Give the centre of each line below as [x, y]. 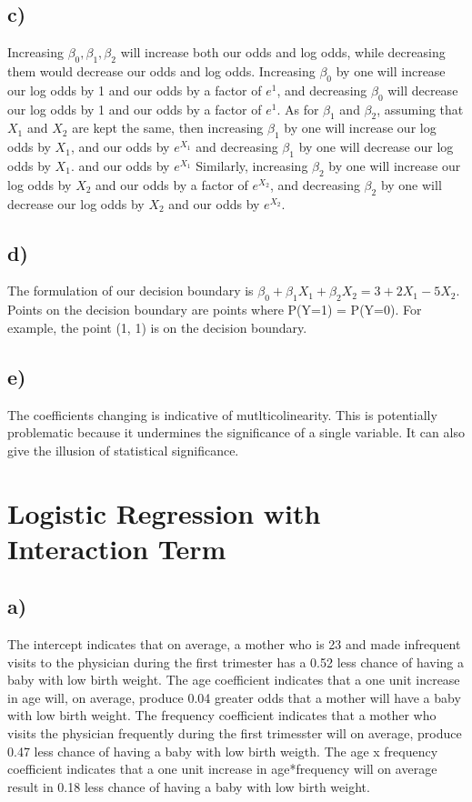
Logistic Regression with [164, 512]
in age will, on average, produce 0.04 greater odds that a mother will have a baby [234, 697]
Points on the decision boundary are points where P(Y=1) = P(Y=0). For [215, 310]
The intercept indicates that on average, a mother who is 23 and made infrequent [234, 644]
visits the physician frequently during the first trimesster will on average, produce [235, 733]
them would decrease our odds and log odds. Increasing [161, 71]
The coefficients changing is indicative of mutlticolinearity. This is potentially [222, 414]
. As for [298, 109]
